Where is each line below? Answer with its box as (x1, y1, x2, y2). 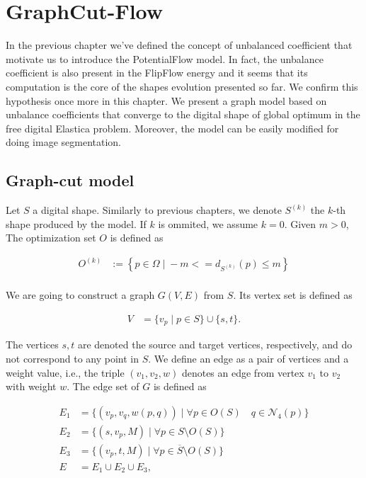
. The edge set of (67, 379, 139, 394)
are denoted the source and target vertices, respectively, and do (77, 337, 353, 352)
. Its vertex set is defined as (233, 288, 353, 302)
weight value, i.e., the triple (6, 365, 125, 380)
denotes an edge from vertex (181, 365, 304, 380)
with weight (6, 379, 57, 394)
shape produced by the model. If (6, 216, 147, 231)
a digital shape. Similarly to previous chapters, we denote (33, 203, 282, 217)
